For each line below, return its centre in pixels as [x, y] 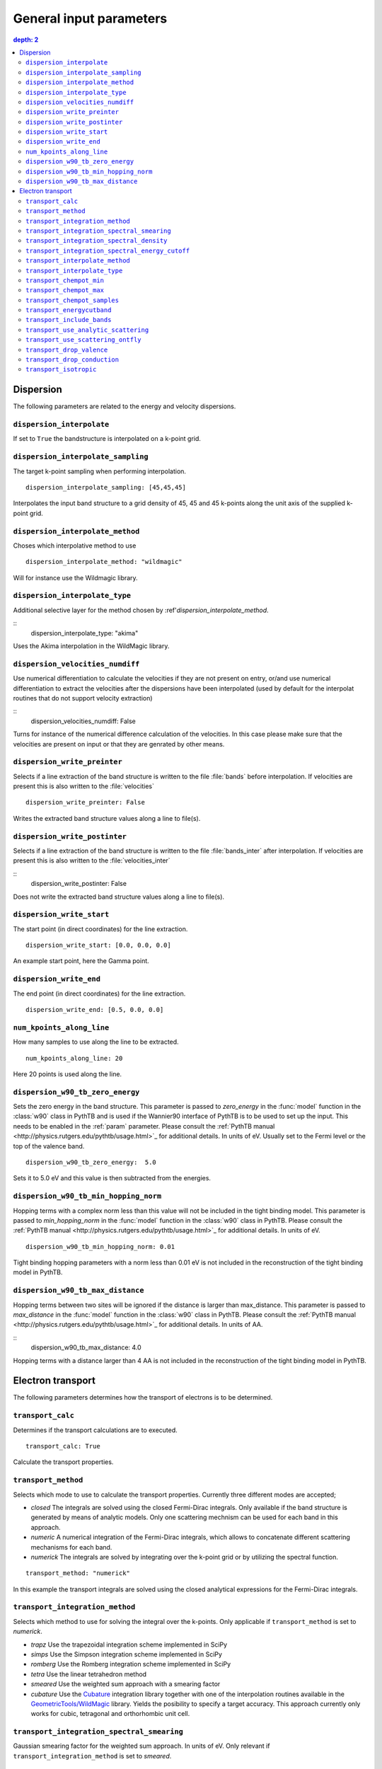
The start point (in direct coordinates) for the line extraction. [100, 929]
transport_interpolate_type [74, 270]
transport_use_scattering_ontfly [83, 340]
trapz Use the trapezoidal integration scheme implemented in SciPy [129, 1644]
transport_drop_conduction [73, 360]
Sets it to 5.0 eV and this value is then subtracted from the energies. [112, 1178]
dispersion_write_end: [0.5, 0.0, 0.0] [95, 1009]
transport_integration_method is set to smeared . [92, 1756]
